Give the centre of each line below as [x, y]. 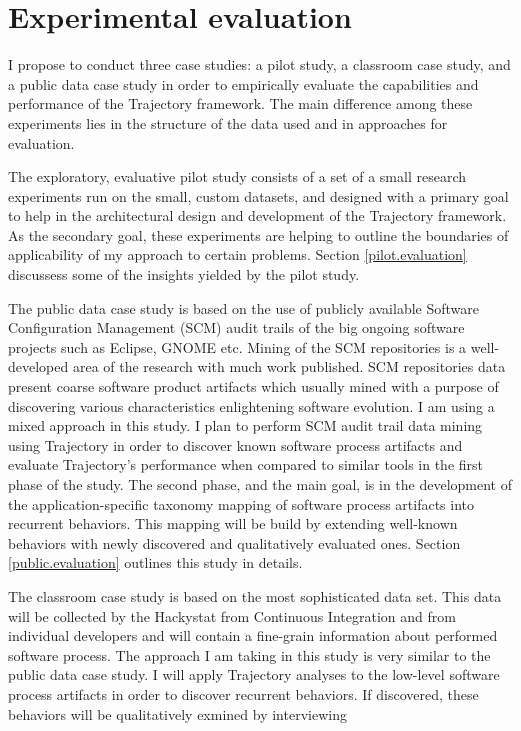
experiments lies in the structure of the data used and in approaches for [228, 122]
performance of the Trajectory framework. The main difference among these [240, 103]
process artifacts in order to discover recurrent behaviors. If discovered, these [243, 693]
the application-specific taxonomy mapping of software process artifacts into [241, 503]
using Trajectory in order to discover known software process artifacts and [235, 444]
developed [38, 366]
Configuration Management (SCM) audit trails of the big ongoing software [236, 327]
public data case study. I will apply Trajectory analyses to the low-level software [254, 674]
